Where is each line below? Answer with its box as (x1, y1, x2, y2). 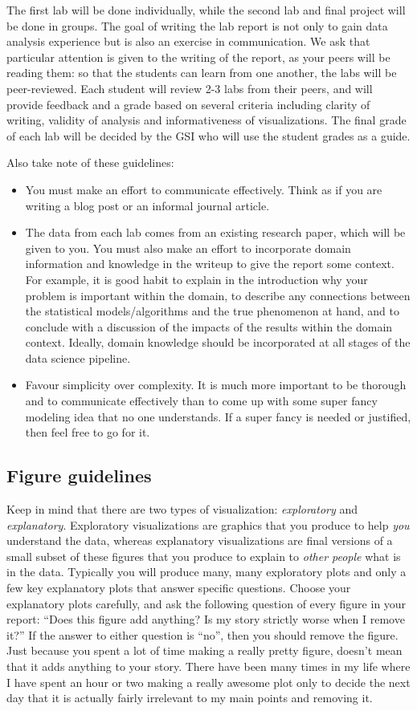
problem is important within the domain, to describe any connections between (25, 286, 411, 303)
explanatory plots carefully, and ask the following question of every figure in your (6, 595, 407, 611)
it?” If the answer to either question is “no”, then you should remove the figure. (6, 626, 399, 643)
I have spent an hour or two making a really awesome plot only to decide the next (6, 673, 411, 690)
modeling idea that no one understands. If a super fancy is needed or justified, (25, 408, 411, 425)
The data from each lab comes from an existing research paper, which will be (25, 224, 406, 241)
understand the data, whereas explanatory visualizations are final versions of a (6, 532, 393, 549)
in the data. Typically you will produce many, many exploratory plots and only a (6, 563, 407, 580)
